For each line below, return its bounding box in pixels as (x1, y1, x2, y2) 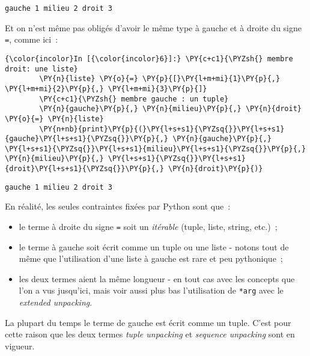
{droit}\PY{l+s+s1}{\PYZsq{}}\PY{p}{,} (5, 164, 164, 173)
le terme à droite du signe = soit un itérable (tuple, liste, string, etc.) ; (19, 220, 278, 233)
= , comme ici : (5, 33, 58, 46)
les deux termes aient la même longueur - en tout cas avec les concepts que (19, 272, 295, 285)
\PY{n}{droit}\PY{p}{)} (168, 164, 263, 173)
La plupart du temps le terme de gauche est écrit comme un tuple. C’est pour (5, 316, 291, 328)
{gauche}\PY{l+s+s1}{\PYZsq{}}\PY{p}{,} (5, 134, 169, 143)
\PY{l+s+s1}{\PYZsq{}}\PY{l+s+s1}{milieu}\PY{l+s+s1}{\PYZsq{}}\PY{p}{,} (5, 144, 306, 153)
